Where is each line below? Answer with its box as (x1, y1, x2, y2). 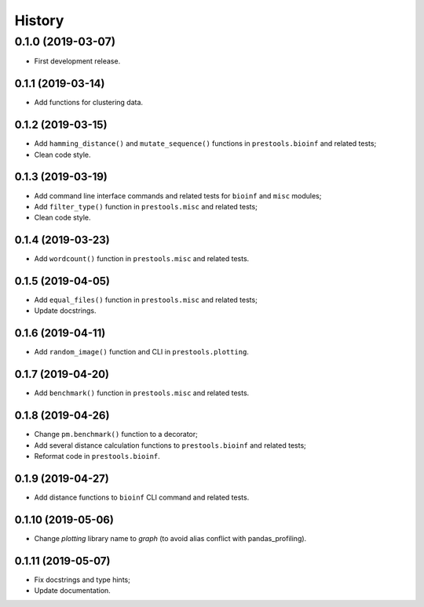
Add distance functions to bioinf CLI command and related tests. (34, 493, 250, 502)
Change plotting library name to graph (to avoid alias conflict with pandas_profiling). (34, 533, 307, 543)
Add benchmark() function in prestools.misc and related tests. (34, 388, 250, 398)
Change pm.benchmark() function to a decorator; (34, 430, 198, 439)
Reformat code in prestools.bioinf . (34, 451, 160, 460)
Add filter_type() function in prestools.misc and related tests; (34, 202, 258, 211)
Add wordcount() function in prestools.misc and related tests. (34, 254, 250, 264)
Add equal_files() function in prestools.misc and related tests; (34, 295, 258, 305)
